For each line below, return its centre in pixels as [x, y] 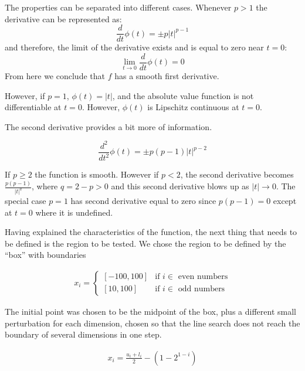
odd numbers [201, 289]
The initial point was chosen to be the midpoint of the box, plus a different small [150, 311]
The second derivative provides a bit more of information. [109, 126]
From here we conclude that [55, 75]
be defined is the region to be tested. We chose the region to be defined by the [145, 243]
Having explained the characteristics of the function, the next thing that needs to [151, 232]
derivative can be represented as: [63, 18]
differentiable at [33, 107]
